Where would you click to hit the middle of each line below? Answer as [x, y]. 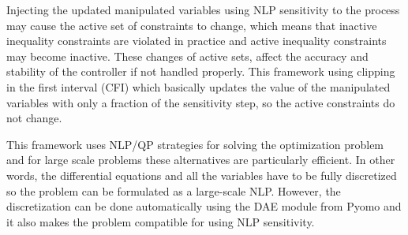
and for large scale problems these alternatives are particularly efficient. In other [201, 160]
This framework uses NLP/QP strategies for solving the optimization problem [195, 144]
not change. [34, 118]
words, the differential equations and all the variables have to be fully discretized [202, 175]
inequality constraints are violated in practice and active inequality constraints [197, 41]
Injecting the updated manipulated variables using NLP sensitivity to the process [203, 9]
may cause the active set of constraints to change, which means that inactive [192, 25]
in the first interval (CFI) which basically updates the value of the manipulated [198, 86]
